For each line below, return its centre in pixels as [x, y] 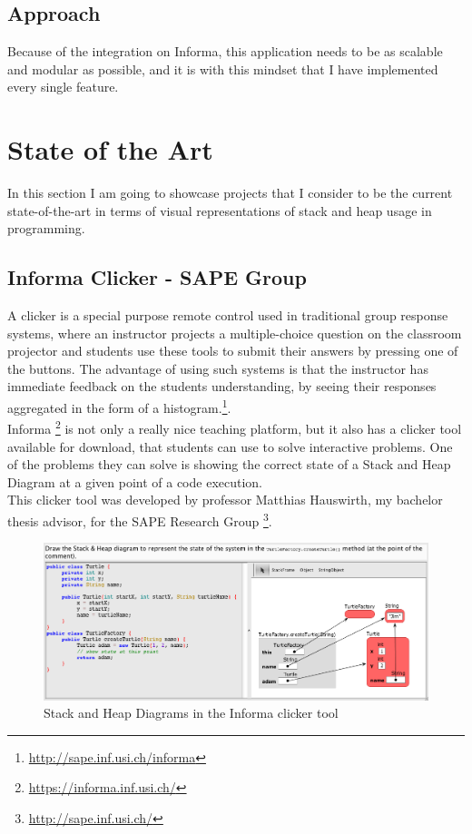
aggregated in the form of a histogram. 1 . [119, 406]
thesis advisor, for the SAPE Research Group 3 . [140, 519]
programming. [46, 228]
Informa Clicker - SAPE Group [157, 277]
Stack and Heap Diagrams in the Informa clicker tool [191, 713]
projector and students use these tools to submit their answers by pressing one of [233, 351]
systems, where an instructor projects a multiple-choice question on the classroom [235, 333]
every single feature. [63, 87]
